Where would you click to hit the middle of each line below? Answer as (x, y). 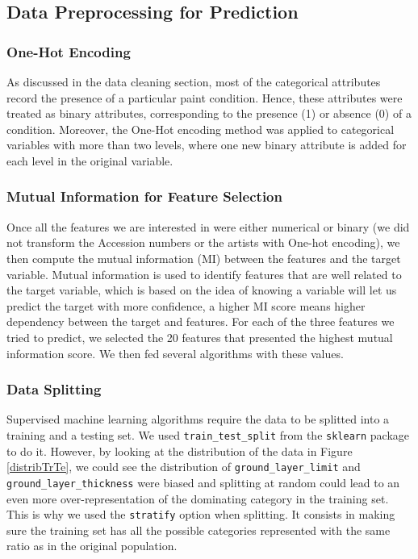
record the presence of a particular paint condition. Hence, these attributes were (205, 97)
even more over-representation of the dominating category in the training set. (198, 498)
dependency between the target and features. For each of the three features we (201, 321)
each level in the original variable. (90, 160)
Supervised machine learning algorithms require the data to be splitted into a (198, 419)
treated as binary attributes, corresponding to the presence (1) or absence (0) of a (209, 113)
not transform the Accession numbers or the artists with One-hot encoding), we (203, 242)
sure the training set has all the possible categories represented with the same (199, 530)
